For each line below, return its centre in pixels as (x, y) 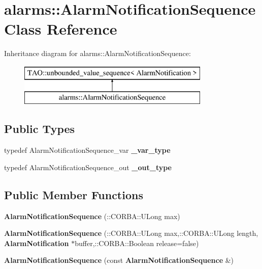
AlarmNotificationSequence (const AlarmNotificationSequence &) (119, 260)
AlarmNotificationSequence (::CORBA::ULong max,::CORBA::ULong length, (131, 233)
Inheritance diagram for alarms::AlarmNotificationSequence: (97, 53)
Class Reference (61, 29)
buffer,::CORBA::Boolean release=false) (137, 243)
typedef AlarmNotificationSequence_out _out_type (88, 167)
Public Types (40, 129)
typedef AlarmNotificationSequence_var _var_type (87, 150)
